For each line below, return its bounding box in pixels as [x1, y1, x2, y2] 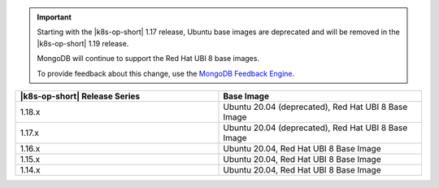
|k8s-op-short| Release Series [20, 90, 141, 102]
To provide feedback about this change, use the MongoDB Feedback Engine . [37, 68, 295, 78]
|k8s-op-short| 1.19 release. [37, 38, 129, 48]
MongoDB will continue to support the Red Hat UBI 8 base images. [37, 54, 260, 63]
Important [37, 12, 72, 22]
